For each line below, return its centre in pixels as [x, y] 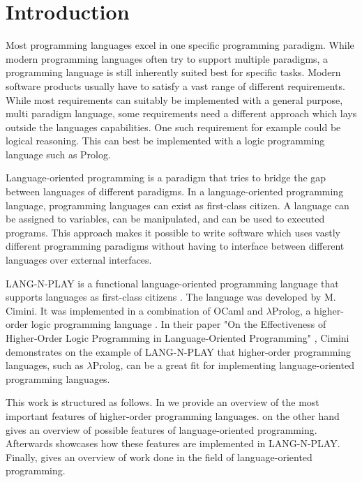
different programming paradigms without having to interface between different [175, 246]
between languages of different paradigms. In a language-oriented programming [175, 191]
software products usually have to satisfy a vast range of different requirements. [175, 85]
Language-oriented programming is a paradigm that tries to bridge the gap [166, 178]
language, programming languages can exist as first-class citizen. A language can [178, 205]
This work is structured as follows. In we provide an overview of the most [163, 402]
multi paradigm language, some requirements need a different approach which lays [181, 113]
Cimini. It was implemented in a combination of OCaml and [135, 310]
